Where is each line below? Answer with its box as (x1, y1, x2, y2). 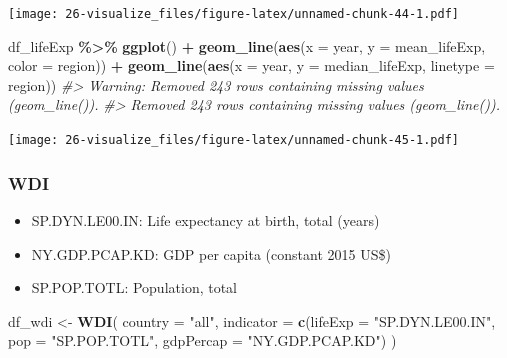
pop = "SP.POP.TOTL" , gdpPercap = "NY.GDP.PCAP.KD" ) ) (8, 330, 397, 351)
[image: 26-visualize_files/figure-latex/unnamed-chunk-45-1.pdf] (8, 133, 460, 148)
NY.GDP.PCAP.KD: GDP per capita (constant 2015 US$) (31, 243, 391, 264)
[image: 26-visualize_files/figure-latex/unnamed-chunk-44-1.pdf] (8, 7, 460, 21)
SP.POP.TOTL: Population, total (31, 277, 238, 298)
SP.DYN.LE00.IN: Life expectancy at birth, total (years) (31, 209, 380, 230)
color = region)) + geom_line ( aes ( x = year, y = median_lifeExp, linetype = (8, 55, 495, 76)
